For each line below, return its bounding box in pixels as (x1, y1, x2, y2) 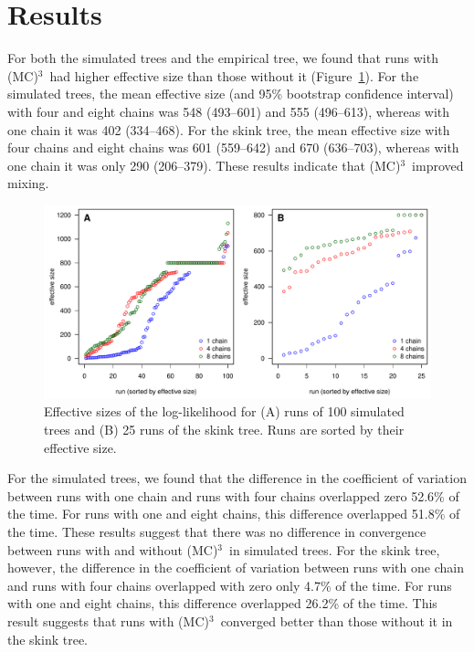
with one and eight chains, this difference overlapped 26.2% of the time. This (7, 594, 437, 613)
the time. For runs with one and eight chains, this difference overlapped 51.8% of (7, 504, 460, 523)
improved (412, 155, 464, 174)
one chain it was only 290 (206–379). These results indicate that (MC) (7, 155, 401, 174)
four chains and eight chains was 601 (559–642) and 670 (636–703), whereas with (7, 138, 459, 157)
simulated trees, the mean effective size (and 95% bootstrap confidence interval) (7, 84, 454, 103)
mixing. (7, 174, 49, 193)
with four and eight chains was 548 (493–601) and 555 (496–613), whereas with (7, 101, 450, 121)
